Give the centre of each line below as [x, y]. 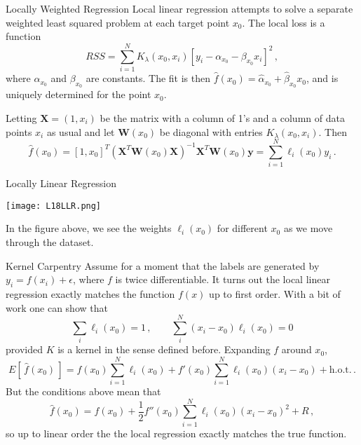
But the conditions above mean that [83, 391]
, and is [322, 78]
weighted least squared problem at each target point [118, 22]
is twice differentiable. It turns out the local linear [223, 279]
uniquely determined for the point [79, 94]
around [297, 349]
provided [24, 349]
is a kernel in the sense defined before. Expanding [164, 349]
